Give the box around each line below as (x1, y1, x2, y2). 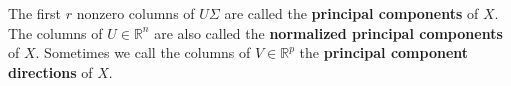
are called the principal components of (224, 3, 479, 23)
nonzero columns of (76, 3, 195, 23)
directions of (8, 61, 93, 82)
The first (8, 3, 62, 23)
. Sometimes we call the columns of (35, 42, 251, 63)
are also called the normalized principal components (154, 22, 503, 43)
